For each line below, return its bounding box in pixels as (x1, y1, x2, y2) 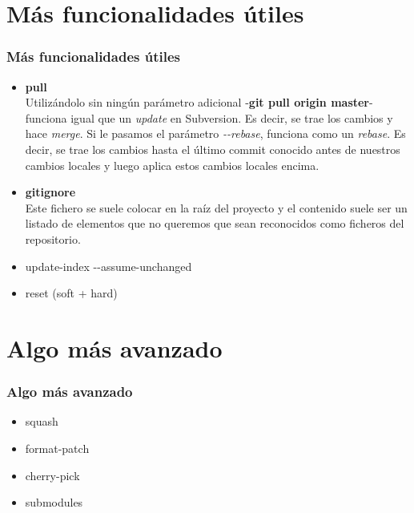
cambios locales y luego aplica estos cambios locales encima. (25, 156, 320, 173)
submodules (25, 494, 83, 511)
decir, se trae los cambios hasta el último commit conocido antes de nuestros (25, 140, 400, 157)
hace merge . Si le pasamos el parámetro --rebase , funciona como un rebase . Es (25, 125, 406, 142)
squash (25, 413, 58, 430)
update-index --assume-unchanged (25, 257, 192, 274)
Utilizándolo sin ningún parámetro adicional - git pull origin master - (25, 94, 373, 111)
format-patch (25, 439, 90, 456)
